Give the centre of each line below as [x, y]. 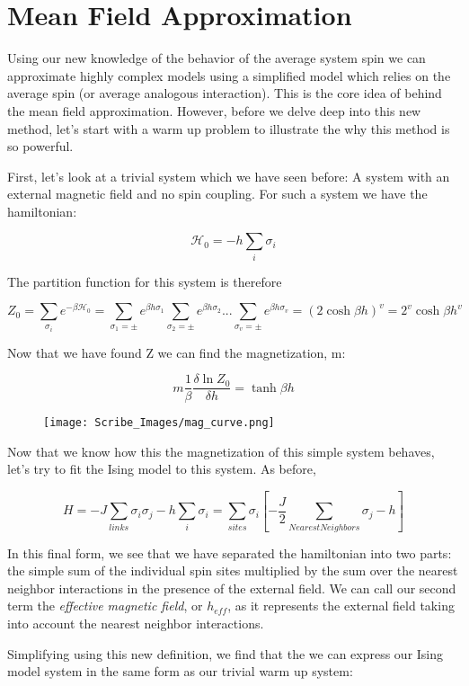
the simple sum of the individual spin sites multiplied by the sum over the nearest [233, 570]
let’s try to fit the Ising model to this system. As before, [162, 469]
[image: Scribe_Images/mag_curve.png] [159, 423]
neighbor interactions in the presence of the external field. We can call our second [232, 588]
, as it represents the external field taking [341, 606]
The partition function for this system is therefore [145, 281]
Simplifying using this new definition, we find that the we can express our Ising [226, 653]
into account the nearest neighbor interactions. [136, 624]
